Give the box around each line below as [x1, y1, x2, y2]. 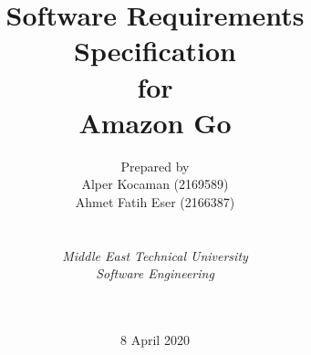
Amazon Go [78, 103, 232, 141]
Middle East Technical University [62, 245, 248, 265]
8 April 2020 [120, 330, 190, 350]
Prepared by [120, 156, 190, 175]
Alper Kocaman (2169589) [81, 174, 229, 193]
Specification [74, 32, 236, 69]
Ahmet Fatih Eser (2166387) [75, 192, 235, 211]
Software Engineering [96, 264, 214, 283]
